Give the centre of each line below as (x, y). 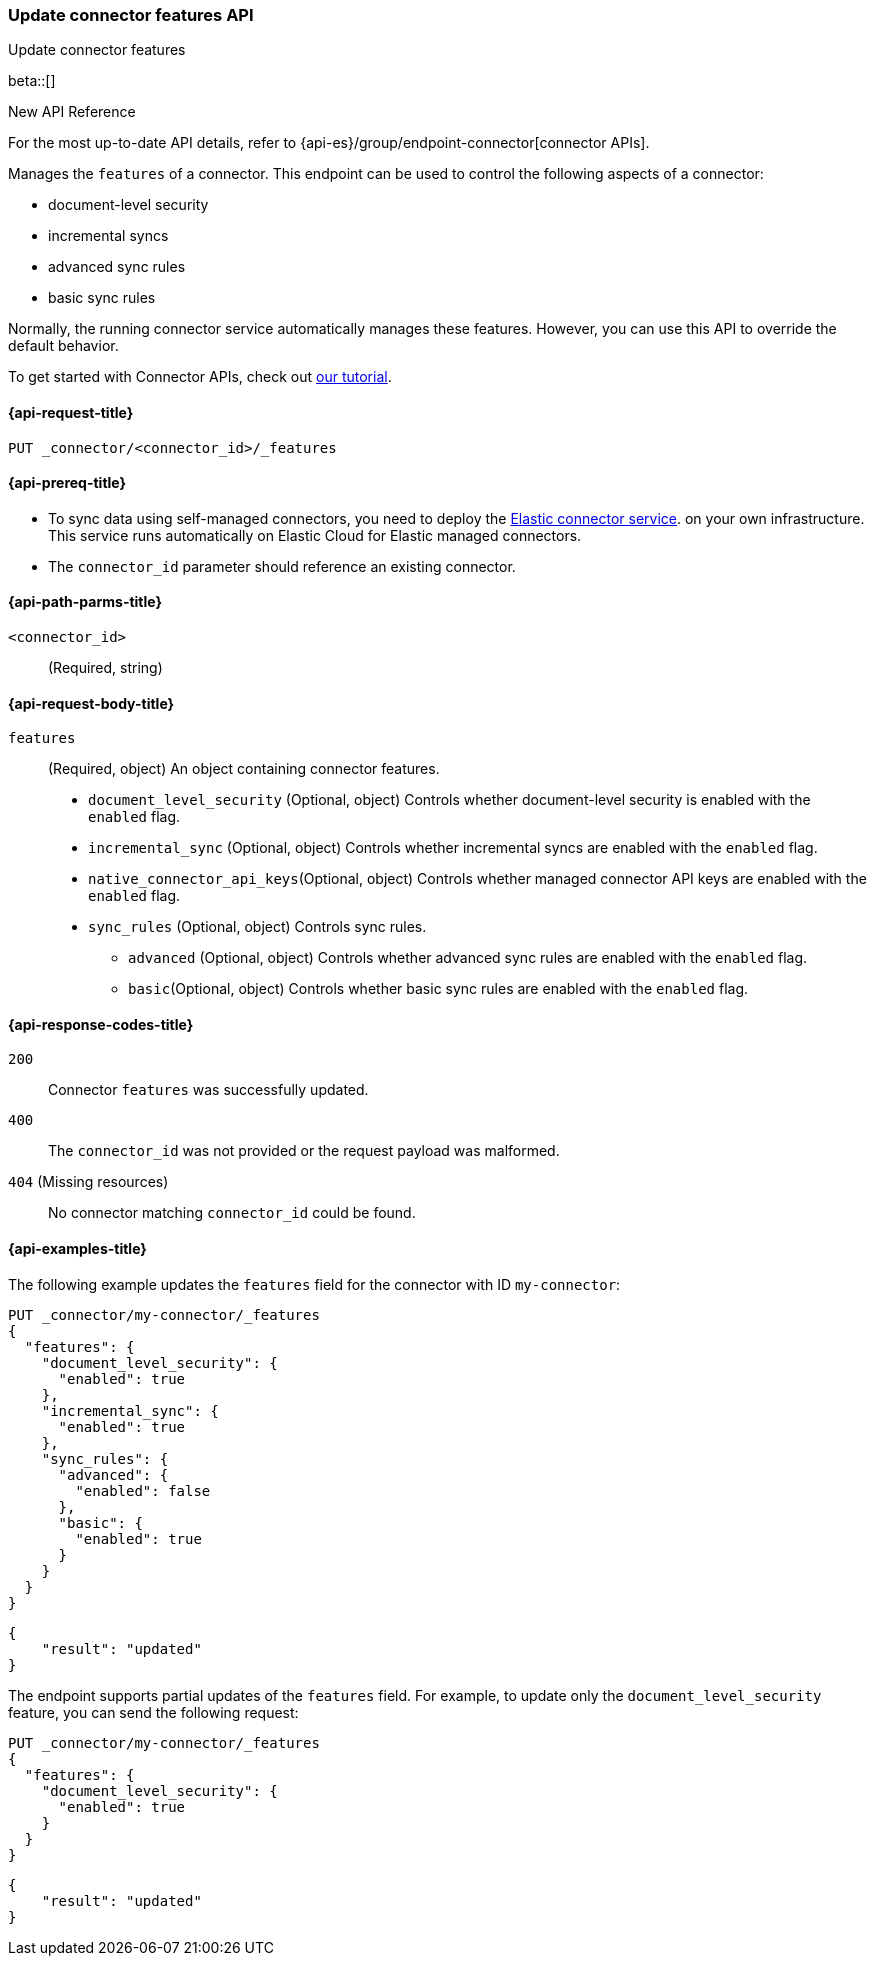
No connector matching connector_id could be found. (232, 1213)
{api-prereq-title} (67, 483)
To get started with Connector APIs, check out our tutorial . (200, 377)
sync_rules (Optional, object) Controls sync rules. (257, 927)
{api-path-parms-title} (85, 602)
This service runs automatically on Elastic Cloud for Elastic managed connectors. (315, 535)
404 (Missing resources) (88, 1182)
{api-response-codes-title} (101, 1024)
